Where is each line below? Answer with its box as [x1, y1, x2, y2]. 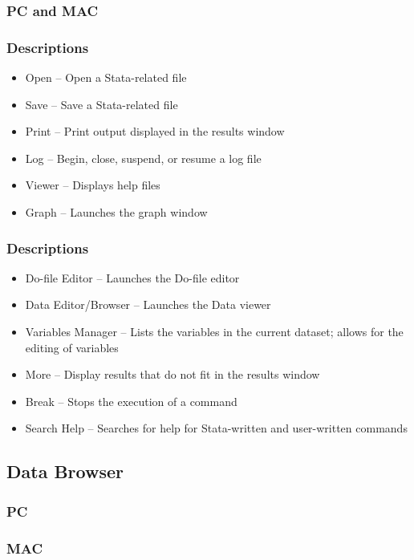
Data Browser [6, 459, 124, 484]
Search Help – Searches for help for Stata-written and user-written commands [25, 420, 408, 436]
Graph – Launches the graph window [25, 204, 208, 221]
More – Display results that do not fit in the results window [25, 366, 320, 383]
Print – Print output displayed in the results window [25, 123, 285, 140]
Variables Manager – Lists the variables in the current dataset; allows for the [25, 323, 404, 340]
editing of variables [25, 339, 119, 355]
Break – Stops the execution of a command [25, 392, 237, 409]
